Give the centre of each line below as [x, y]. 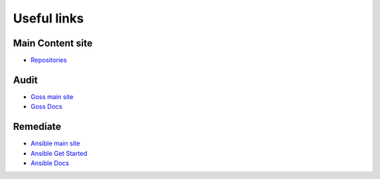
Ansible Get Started [59, 153]
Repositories [49, 60]
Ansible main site [55, 143]
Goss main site [52, 97]
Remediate [37, 127]
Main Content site [53, 43]
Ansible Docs [50, 163]
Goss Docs [46, 107]
